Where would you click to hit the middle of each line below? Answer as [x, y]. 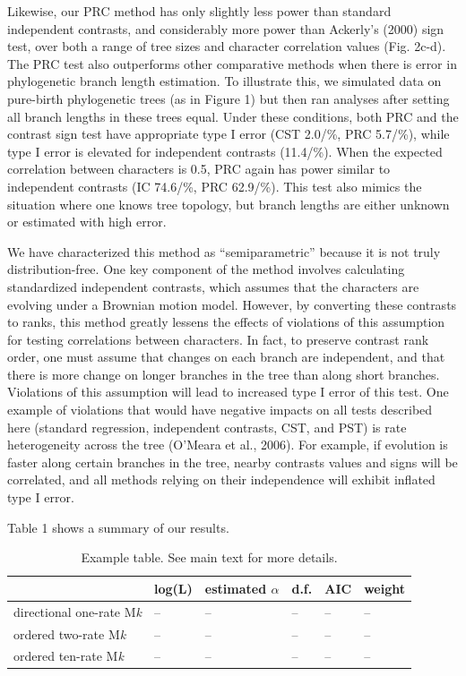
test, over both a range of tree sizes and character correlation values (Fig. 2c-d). [227, 46]
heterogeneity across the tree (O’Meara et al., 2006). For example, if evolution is [228, 445]
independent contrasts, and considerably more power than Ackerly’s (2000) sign [226, 28]
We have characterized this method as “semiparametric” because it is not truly [224, 251]
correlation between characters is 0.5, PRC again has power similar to [199, 169]
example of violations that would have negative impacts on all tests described [220, 410]
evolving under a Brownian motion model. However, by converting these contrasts [232, 304]
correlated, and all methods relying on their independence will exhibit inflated [221, 479]
